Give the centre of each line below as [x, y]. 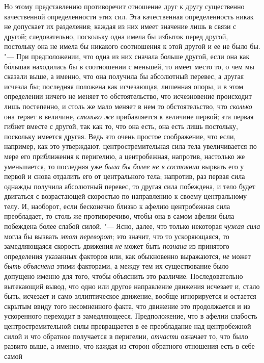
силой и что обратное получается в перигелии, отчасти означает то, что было [126, 336]
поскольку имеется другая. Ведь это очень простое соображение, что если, [120, 136]
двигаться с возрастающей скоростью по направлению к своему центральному [126, 196]
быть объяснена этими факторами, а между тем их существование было [116, 266]
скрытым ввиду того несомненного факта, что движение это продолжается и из [127, 306]
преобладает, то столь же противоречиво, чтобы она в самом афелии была [119, 216]
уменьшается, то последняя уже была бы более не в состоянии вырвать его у [124, 166]
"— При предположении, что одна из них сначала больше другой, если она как [127, 56]
